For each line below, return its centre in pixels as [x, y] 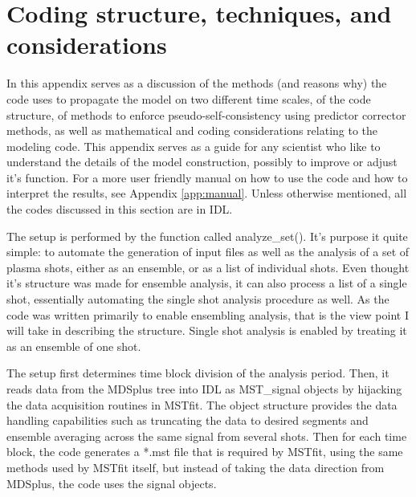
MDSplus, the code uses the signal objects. [112, 483]
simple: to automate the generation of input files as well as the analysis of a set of [208, 252]
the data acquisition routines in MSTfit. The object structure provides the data [202, 404]
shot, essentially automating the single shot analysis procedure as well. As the [198, 299]
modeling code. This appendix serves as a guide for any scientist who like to [194, 146]
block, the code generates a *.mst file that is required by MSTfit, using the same [205, 452]
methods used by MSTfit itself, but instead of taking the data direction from [196, 467]
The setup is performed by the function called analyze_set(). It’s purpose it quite [207, 236]
